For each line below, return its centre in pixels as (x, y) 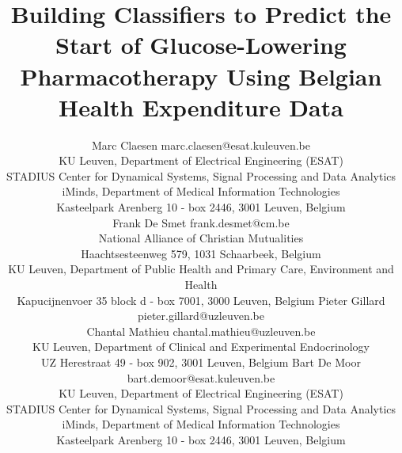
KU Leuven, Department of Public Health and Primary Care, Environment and (201, 269)
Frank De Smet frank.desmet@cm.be (201, 222)
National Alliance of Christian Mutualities (201, 238)
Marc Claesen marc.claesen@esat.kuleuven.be (201, 145)
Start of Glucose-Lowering (201, 45)
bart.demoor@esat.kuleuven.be (201, 377)
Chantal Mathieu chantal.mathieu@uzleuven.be (201, 331)
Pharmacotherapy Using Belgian (201, 76)
